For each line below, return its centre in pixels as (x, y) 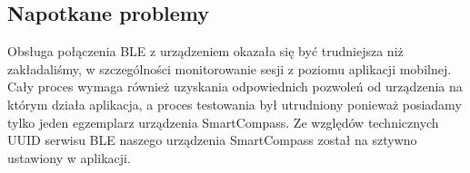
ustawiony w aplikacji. (69, 157)
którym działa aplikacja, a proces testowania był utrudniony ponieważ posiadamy (235, 104)
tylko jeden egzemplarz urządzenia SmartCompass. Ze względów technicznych (223, 122)
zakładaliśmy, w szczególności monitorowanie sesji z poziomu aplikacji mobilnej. (230, 68)
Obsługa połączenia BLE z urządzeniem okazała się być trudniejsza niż (205, 51)
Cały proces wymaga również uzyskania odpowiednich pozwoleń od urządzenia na (235, 86)
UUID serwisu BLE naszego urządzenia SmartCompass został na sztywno (212, 140)
